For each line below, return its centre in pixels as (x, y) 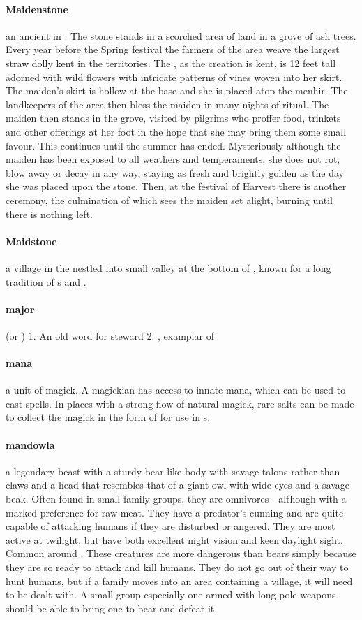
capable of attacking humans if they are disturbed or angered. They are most (171, 526)
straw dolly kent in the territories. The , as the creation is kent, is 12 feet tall (171, 63)
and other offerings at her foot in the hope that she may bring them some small (176, 131)
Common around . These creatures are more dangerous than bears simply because (181, 553)
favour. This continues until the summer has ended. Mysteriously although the (173, 145)
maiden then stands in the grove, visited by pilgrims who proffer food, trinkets (173, 118)
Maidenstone (37, 9)
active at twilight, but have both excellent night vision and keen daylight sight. (174, 539)
